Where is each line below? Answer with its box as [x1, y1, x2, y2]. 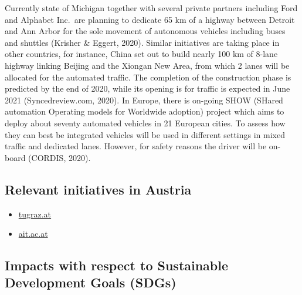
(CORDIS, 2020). [28, 151, 91, 163]
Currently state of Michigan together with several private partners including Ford [5, 2, 298, 14]
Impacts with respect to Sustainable [5, 256, 229, 274]
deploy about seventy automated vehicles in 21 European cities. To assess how [5, 116, 286, 129]
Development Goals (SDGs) [5, 273, 177, 291]
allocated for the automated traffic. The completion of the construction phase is [5, 71, 291, 83]
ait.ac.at [18, 227, 48, 240]
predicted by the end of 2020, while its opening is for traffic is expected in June [5, 82, 290, 95]
